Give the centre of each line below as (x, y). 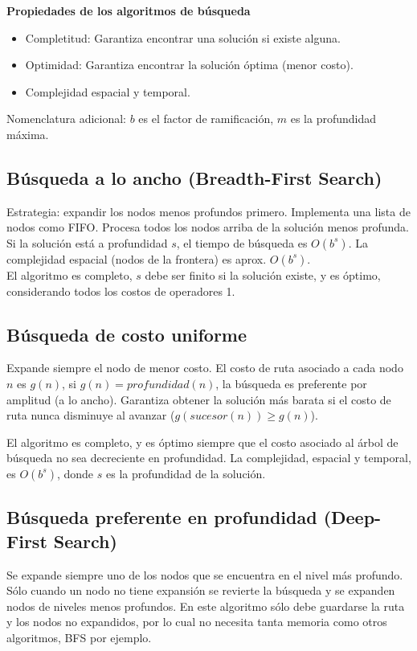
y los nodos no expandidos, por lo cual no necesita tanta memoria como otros (197, 622)
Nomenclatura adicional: (67, 119)
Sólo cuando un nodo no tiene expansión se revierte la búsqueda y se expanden (201, 590)
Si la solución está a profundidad (87, 242)
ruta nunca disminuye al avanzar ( (91, 415)
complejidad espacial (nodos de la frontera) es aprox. (137, 258)
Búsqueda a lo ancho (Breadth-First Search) (194, 177)
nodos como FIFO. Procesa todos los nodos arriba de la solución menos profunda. (208, 227)
